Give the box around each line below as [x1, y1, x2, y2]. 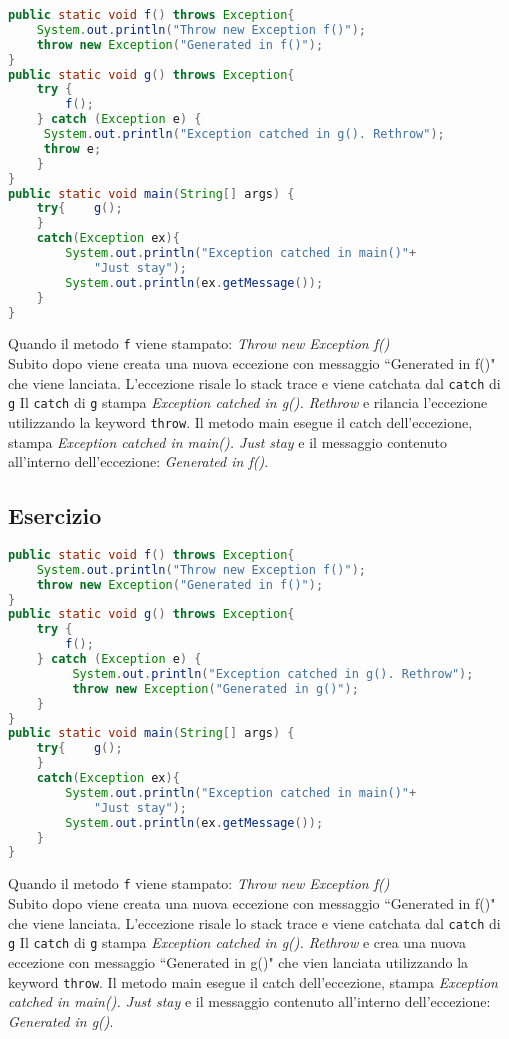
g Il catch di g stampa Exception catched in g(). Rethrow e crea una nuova [8, 932, 466, 953]
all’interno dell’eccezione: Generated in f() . [8, 451, 269, 472]
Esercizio [8, 500, 102, 531]
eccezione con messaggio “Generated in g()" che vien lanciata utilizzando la [8, 951, 469, 972]
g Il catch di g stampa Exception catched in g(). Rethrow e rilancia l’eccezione [8, 392, 488, 413]
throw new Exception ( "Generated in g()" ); [72, 681, 359, 696]
